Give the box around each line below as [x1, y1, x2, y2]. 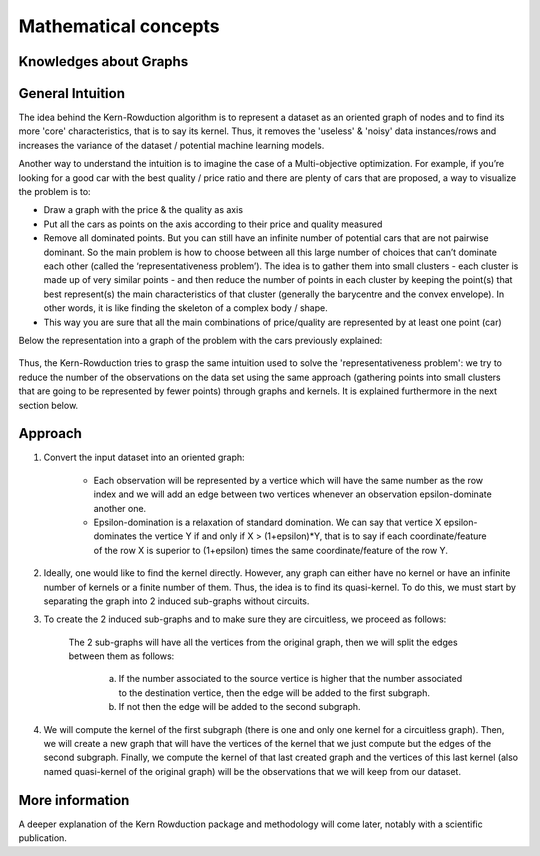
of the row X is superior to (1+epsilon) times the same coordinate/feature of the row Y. [93, 544, 449, 556]
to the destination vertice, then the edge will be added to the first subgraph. [118, 686, 430, 699]
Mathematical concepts [18, 15, 220, 37]
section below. [18, 399, 79, 411]
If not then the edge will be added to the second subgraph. [118, 701, 361, 713]
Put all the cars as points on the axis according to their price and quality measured [43, 218, 383, 230]
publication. [18, 832, 67, 844]
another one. [93, 502, 147, 514]
